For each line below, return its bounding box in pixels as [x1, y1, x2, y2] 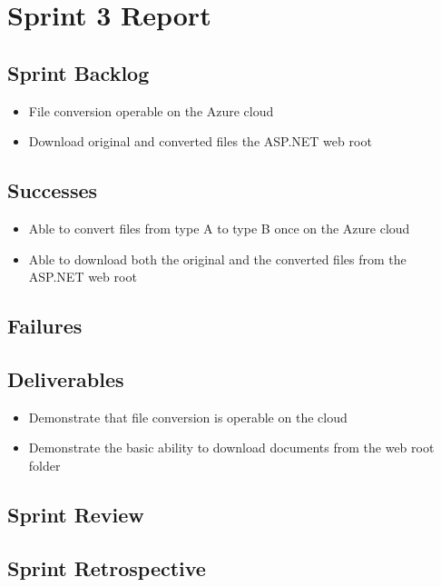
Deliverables [7, 364, 124, 393]
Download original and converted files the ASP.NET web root [28, 132, 372, 151]
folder [28, 455, 61, 474]
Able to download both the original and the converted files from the [28, 249, 407, 268]
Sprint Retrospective [7, 553, 206, 582]
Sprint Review [7, 500, 144, 528]
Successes [7, 176, 98, 204]
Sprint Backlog [7, 58, 150, 86]
